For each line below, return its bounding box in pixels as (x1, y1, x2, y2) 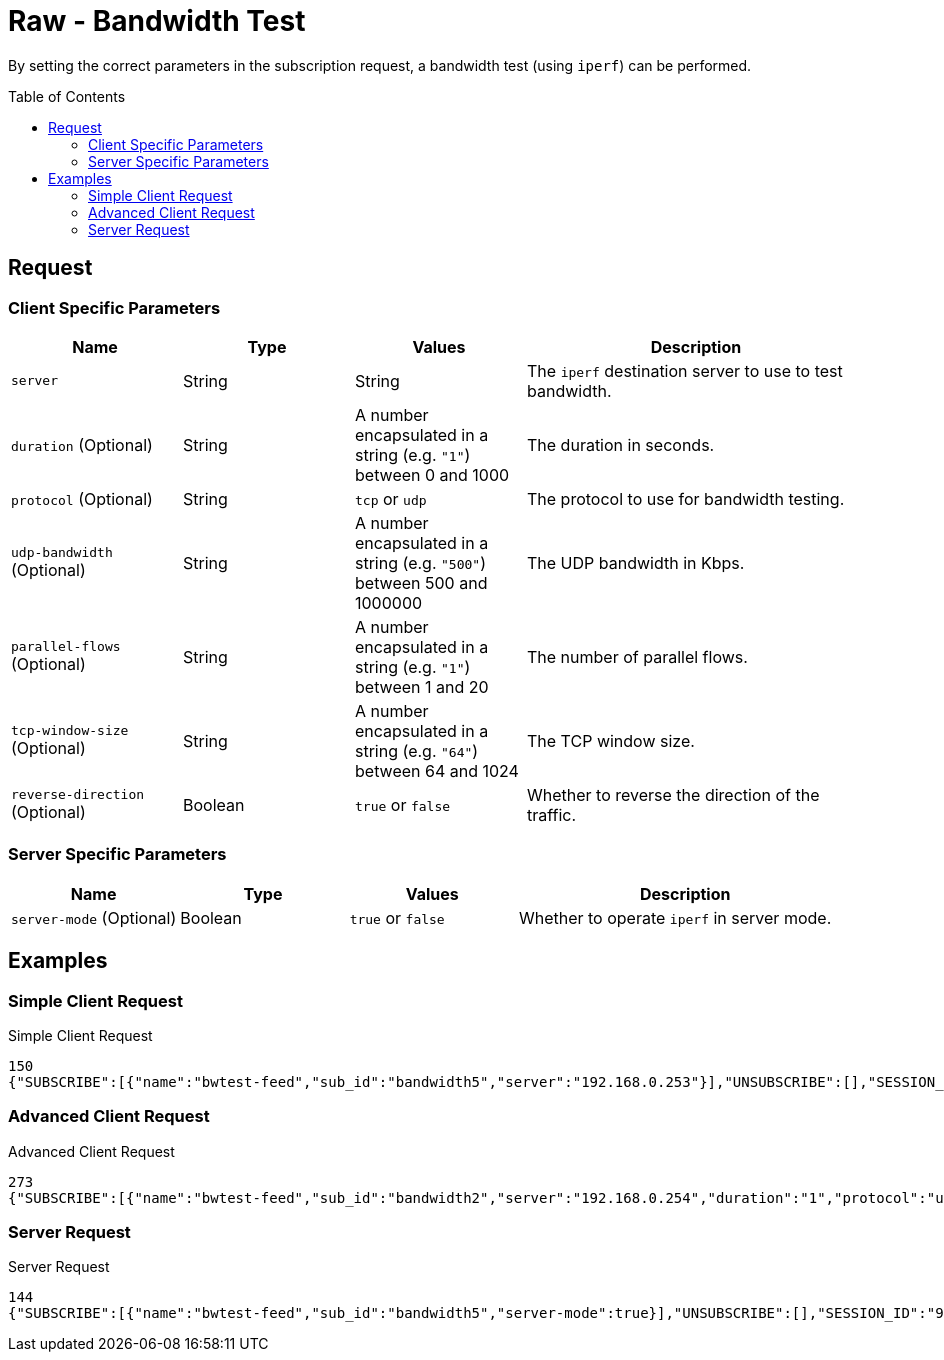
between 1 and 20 (355, 676, 489, 697)
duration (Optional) (11, 434, 153, 455)
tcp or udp (355, 488, 427, 509)
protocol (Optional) (11, 488, 153, 509)
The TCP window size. (527, 730, 695, 751)
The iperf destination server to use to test (527, 360, 843, 381)
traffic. (527, 804, 577, 825)
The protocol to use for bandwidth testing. (527, 488, 845, 509)
